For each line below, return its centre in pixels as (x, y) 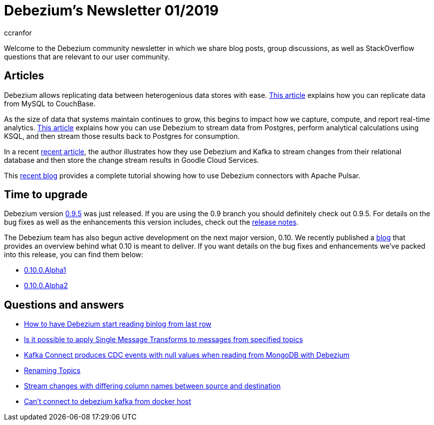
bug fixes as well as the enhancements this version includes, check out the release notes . (151, 222)
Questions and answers (64, 305)
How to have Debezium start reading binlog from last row (118, 324)
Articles (24, 76)
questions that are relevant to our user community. (87, 56)
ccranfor (18, 32)
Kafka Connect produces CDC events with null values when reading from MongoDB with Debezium (187, 355)
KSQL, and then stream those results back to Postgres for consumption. (122, 136)
